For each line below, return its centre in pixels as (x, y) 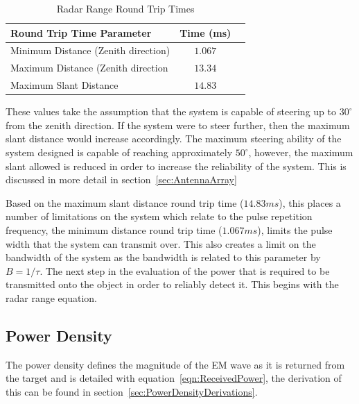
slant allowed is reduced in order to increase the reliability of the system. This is (176, 166)
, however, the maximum (301, 152)
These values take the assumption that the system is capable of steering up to (171, 111)
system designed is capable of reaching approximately (119, 152)
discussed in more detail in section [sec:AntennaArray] (121, 179)
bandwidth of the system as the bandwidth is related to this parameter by (163, 257)
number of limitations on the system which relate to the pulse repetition (159, 216)
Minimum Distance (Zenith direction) (90, 50)
